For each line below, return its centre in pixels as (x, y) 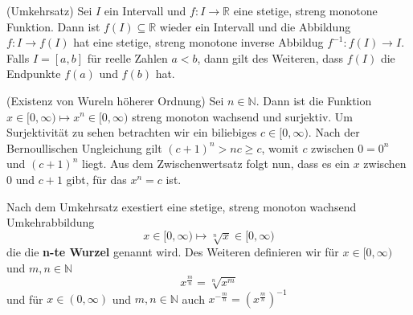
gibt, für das (96, 179)
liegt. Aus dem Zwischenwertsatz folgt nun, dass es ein (216, 164)
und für (25, 299)
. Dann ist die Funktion (314, 100)
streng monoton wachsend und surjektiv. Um (243, 116)
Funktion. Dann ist (53, 26)
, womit (280, 147)
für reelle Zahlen (127, 57)
